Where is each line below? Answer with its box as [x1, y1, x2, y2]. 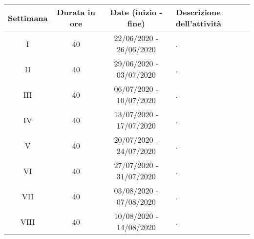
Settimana [8, 12, 48, 23]
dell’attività [175, 18, 222, 29]
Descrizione [175, 6, 221, 18]
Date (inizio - [110, 6, 163, 18]
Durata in [57, 6, 95, 18]
